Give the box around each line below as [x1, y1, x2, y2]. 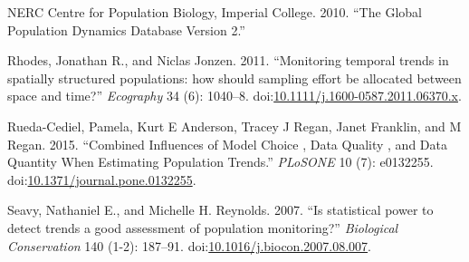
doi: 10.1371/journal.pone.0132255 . [7, 170, 196, 189]
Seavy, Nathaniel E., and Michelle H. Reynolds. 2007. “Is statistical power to [7, 200, 434, 219]
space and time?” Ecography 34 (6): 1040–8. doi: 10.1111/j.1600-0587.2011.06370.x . [7, 86, 462, 105]
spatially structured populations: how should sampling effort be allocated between [7, 68, 462, 87]
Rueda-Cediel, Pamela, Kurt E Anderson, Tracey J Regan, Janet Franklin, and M [7, 116, 462, 135]
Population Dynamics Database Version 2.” [7, 20, 245, 39]
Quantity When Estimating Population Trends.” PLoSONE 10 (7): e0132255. [7, 152, 434, 171]
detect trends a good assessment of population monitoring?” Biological [7, 218, 398, 237]
